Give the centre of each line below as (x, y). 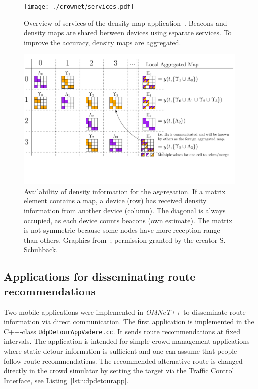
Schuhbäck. (41, 249)
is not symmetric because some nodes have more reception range (122, 230)
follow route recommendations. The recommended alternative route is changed (123, 360)
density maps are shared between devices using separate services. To (128, 33)
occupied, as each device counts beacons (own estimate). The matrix (128, 220)
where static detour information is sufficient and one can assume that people (121, 351)
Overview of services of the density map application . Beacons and (126, 23)
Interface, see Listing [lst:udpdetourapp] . (66, 380)
